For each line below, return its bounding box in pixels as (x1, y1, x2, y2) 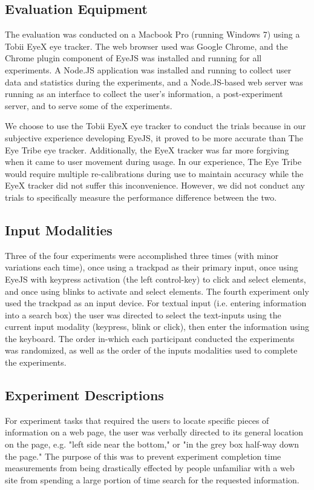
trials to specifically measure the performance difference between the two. (5, 190, 277, 203)
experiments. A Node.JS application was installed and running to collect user (5, 63, 292, 76)
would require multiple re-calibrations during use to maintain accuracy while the (5, 167, 304, 180)
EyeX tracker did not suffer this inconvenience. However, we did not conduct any (5, 179, 305, 192)
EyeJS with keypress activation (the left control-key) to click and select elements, (5, 272, 306, 285)
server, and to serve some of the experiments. (5, 99, 172, 112)
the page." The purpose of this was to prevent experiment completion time (5, 449, 281, 462)
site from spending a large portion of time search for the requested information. (5, 473, 299, 486)
